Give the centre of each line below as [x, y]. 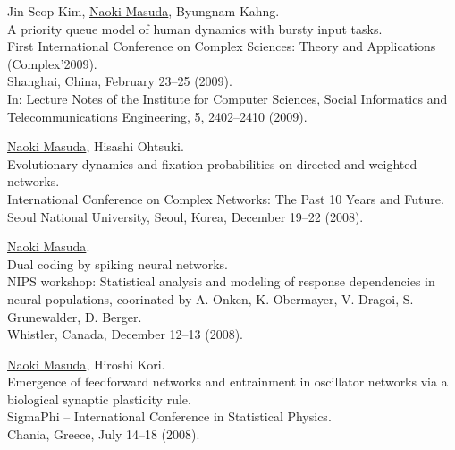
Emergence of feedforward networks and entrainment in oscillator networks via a [227, 382]
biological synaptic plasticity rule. [99, 399]
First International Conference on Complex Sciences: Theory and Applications [222, 46]
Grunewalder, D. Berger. [75, 316]
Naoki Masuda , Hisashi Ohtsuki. [96, 146]
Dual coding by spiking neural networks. [118, 263]
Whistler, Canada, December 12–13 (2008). [126, 334]
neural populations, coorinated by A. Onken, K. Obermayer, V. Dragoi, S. [211, 298]
